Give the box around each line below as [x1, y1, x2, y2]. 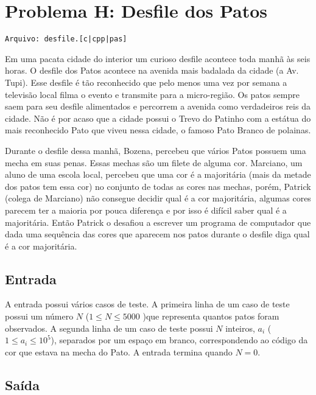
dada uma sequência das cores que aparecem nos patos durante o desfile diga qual [5, 228, 310, 240]
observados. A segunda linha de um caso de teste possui [5, 321, 213, 334]
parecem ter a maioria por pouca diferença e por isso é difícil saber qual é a [5, 203, 287, 216]
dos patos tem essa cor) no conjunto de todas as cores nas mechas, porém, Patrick [5, 180, 311, 192]
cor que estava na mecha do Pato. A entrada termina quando [5, 345, 233, 358]
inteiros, [225, 321, 255, 334]
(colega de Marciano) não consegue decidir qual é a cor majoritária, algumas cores [5, 192, 311, 204]
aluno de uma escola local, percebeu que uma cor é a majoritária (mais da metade [5, 168, 311, 181]
